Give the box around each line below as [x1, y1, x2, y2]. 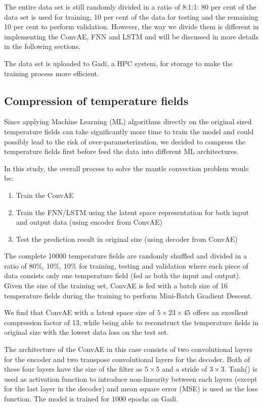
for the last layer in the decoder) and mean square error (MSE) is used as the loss [4, 383, 258, 394]
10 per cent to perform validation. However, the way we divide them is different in [4, 21, 259, 32]
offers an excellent [193, 307, 248, 318]
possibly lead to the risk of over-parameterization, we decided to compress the [4, 136, 246, 146]
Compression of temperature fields [4, 92, 189, 108]
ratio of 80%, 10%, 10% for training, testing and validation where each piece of [4, 260, 248, 271]
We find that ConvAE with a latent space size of [4, 307, 155, 318]
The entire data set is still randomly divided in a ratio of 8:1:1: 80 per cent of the [4, 2, 256, 12]
